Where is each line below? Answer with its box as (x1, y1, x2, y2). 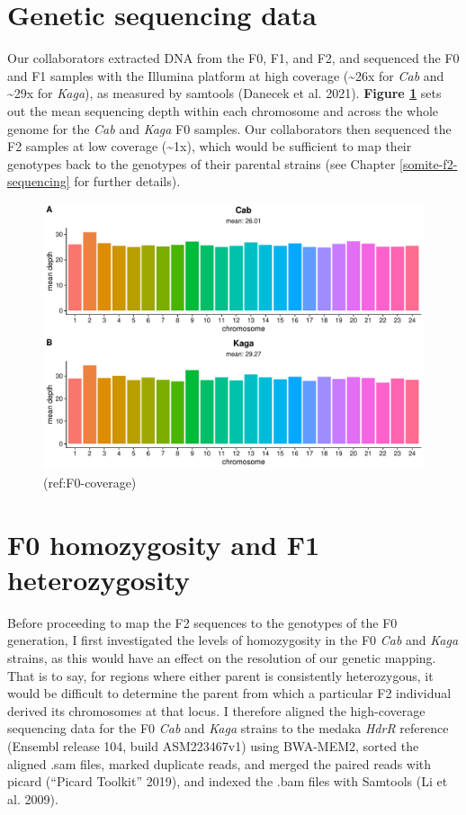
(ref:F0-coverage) (43, 472, 137, 491)
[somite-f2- (399, 154, 458, 173)
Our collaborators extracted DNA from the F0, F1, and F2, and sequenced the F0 (7, 49, 460, 67)
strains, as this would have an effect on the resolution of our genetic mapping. (7, 649, 436, 667)
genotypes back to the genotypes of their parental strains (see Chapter (7, 154, 396, 173)
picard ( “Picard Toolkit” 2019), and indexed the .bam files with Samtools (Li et (7, 772, 448, 791)
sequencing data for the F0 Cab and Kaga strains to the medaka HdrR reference (7, 719, 449, 738)
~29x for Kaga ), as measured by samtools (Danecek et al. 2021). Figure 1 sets (7, 84, 442, 103)
